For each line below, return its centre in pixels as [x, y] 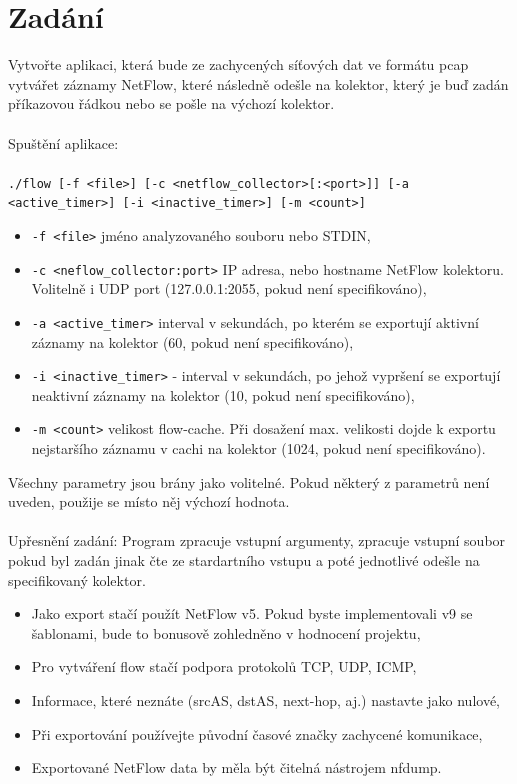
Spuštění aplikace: [63, 142]
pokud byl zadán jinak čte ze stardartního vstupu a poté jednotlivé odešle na [244, 560]
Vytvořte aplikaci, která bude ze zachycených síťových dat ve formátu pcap [238, 64]
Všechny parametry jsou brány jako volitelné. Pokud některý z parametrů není [249, 481]
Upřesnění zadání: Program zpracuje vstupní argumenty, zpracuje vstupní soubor [257, 540]
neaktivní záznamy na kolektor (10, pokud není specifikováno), [223, 394]
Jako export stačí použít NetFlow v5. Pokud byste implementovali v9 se [252, 613]
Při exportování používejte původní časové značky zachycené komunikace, [257, 733]
